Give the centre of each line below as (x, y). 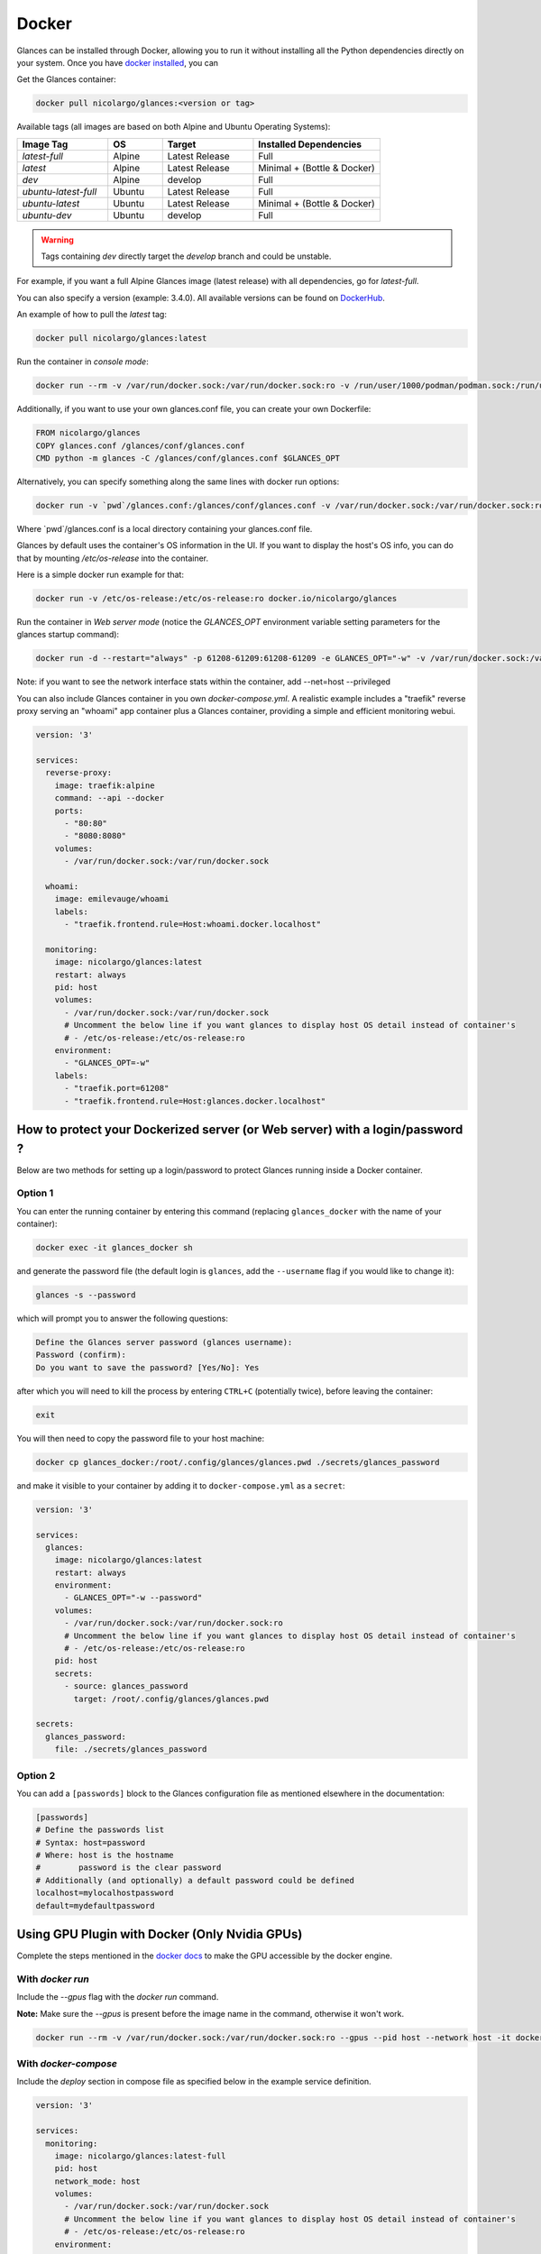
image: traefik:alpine (105, 785)
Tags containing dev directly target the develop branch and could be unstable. (186, 256)
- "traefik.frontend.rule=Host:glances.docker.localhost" (195, 1101)
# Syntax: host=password (91, 1842)
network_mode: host (98, 2181)
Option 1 (35, 1193)
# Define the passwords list (100, 1830)
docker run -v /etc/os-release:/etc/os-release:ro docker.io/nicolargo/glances (216, 599)
